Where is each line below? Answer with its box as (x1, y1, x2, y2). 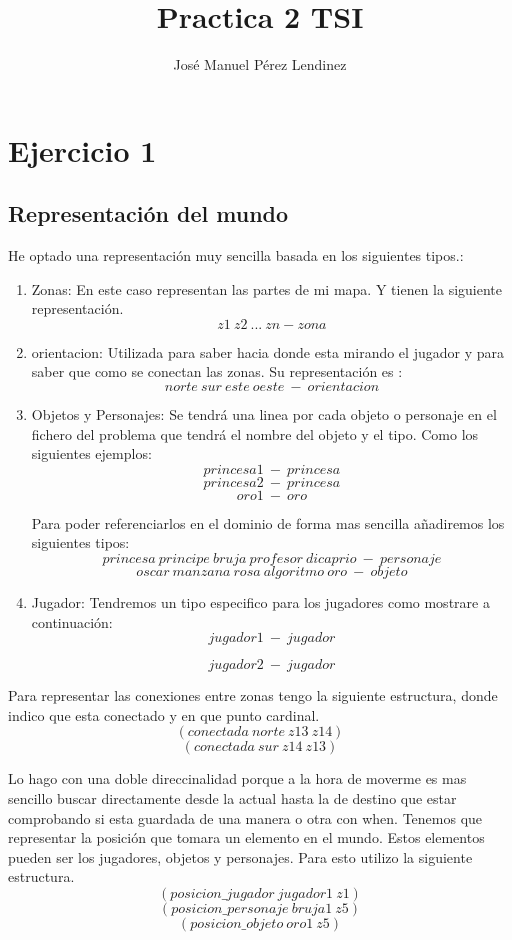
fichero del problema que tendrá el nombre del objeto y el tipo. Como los (31, 423, 479, 444)
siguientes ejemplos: (31, 443, 152, 464)
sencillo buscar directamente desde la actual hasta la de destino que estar (8, 788, 457, 809)
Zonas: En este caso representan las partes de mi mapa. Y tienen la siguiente (31, 278, 502, 299)
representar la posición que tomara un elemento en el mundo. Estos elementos (8, 827, 485, 848)
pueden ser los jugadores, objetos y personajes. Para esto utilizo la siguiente (8, 846, 473, 867)
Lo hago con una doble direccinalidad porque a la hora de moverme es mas (8, 768, 467, 789)
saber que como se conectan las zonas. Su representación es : (31, 361, 403, 382)
